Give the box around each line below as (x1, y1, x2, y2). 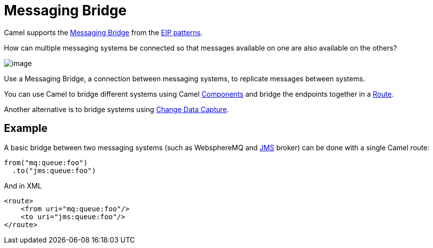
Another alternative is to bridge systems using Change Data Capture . (4, 105, 229, 114)
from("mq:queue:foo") (4, 158, 88, 167)
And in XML (4, 181, 42, 190)
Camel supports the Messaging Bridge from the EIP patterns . (4, 28, 203, 37)
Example (4, 122, 48, 135)
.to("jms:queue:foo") (12, 166, 96, 175)
